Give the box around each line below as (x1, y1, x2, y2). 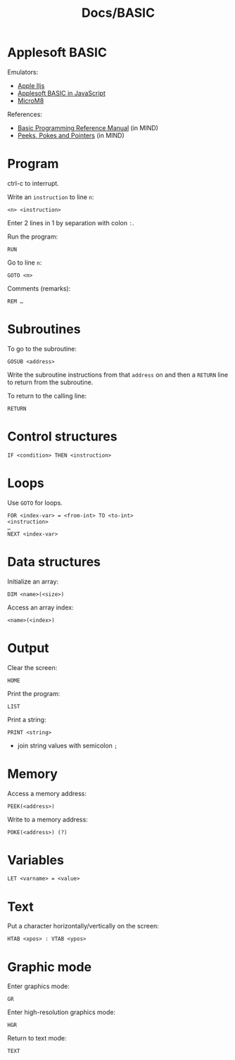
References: (7, 110, 42, 118)
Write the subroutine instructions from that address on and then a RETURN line (7, 370, 229, 379)
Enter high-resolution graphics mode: (7, 1008, 116, 1016)
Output (7, 640, 49, 656)
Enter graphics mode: (7, 982, 70, 990)
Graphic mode (7, 959, 92, 975)
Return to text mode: (7, 1034, 67, 1042)
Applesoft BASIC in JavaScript (17, 89, 106, 97)
